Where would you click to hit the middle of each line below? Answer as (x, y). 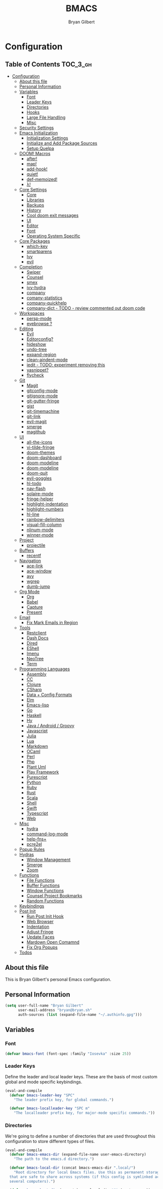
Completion (31, 267)
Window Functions (45, 890)
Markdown (37, 746)
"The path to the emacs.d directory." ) (54, 1159)
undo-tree (37, 349)
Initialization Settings (47, 138)
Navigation (30, 560)
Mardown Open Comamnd (53, 942)
